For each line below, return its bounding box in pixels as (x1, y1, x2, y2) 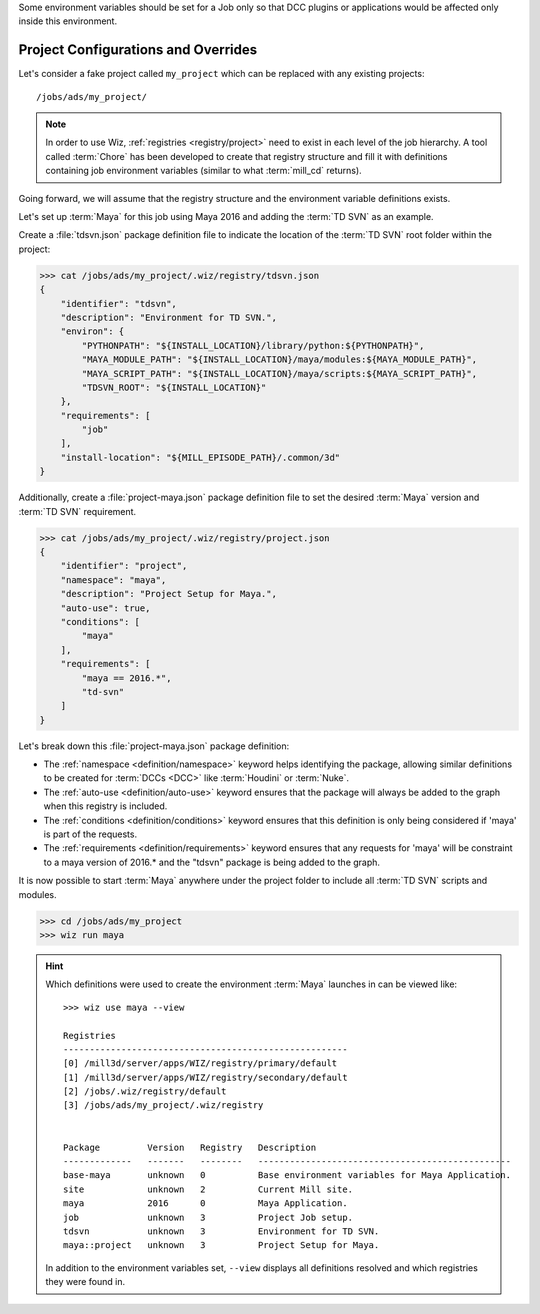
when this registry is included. (43, 800, 168, 812)
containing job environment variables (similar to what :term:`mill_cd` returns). (45, 165, 362, 177)
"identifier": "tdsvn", (60, 298, 177, 309)
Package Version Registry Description (63, 1141, 317, 1153)
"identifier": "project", (60, 560, 188, 572)
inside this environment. (18, 15, 118, 27)
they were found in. (45, 1276, 125, 1288)
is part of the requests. (43, 828, 138, 840)
